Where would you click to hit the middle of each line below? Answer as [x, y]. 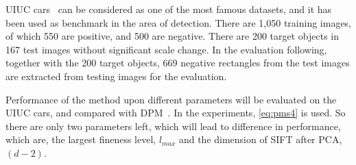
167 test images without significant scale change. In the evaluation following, [166, 49]
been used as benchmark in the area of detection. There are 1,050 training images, [179, 22]
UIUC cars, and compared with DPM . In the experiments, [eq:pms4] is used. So [176, 113]
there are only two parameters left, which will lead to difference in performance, [173, 126]
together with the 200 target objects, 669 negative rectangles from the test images [178, 63]
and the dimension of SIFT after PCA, [260, 139]
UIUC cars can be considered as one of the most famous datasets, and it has [169, 9]
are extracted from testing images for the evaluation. [116, 76]
